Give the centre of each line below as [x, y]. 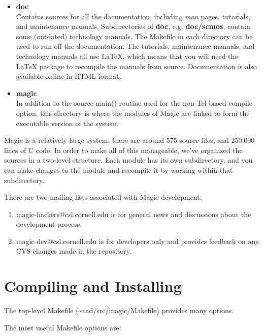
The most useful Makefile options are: [63, 327]
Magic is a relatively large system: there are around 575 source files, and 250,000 [129, 140]
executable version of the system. [67, 123]
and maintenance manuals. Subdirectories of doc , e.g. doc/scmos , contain [133, 26]
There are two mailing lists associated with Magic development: [103, 197]
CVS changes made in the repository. [74, 251]
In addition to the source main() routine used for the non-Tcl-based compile [134, 103]
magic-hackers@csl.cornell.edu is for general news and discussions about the [134, 214]
